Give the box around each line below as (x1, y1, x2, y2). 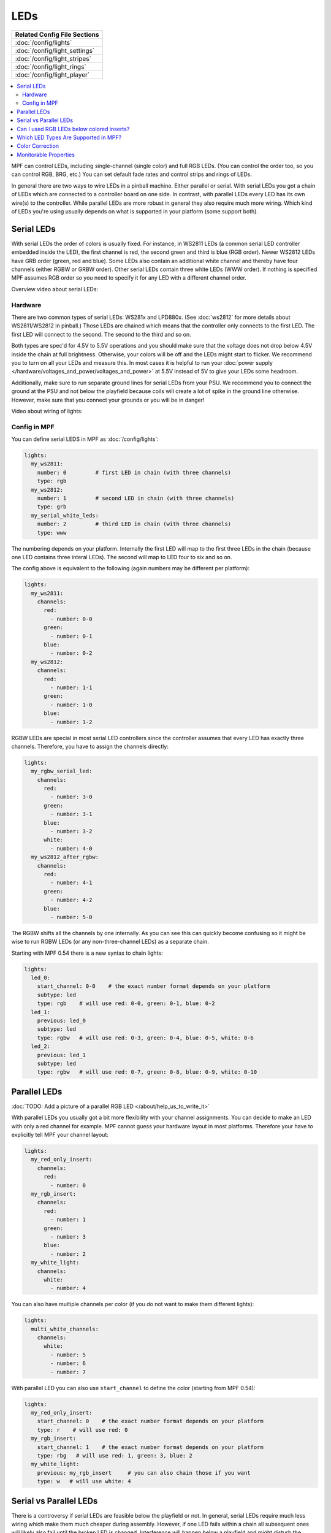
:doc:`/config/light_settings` (15, 46, 95, 55)
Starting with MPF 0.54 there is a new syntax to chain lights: (11, 949, 163, 957)
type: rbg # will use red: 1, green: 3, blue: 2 (37, 1452, 192, 1459)
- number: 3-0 (50, 793, 93, 800)
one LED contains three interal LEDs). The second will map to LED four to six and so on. (11, 553, 232, 560)
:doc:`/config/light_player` (15, 71, 90, 79)
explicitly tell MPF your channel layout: (11, 1131, 108, 1139)
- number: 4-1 (50, 879, 93, 886)
